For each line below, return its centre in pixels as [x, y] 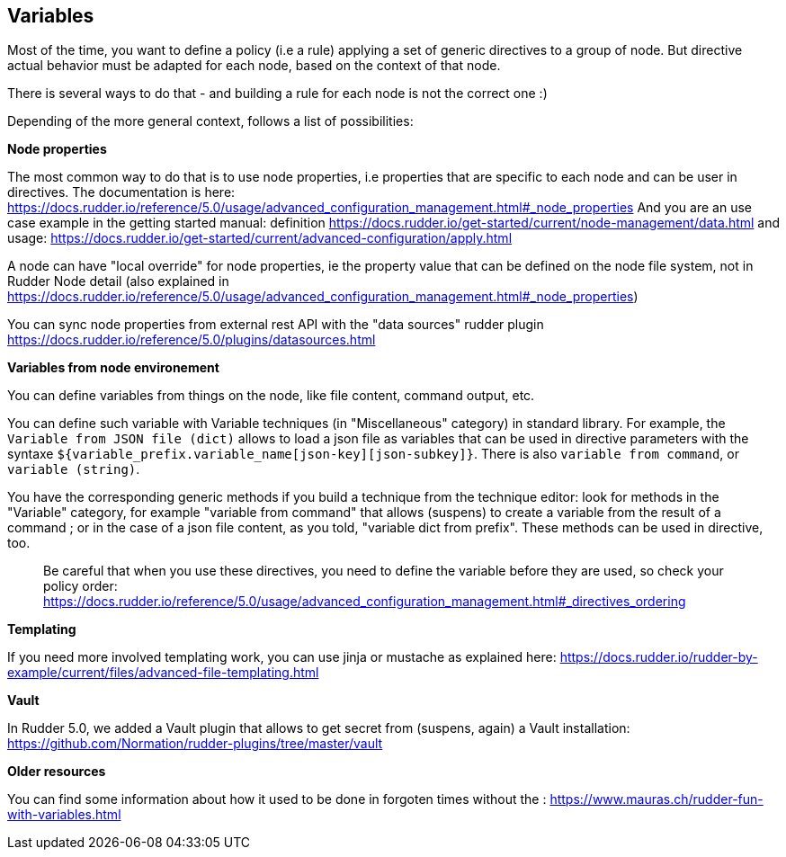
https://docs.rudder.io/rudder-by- [659, 657]
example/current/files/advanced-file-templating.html [163, 673]
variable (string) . [74, 469]
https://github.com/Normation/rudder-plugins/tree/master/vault [195, 744]
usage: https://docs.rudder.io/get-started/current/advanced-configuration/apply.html [260, 238]
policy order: [80, 586]
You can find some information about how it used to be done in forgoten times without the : [277, 799]
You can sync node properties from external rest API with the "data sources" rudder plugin [276, 325]
